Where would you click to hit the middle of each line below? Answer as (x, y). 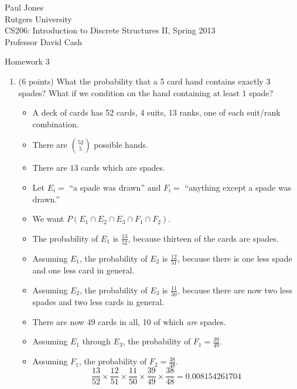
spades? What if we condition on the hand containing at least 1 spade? (146, 92)
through (96, 341)
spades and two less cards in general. (98, 302)
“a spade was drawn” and (115, 187)
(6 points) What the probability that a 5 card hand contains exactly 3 (144, 81)
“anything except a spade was (238, 187)
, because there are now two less (235, 290)
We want (48, 219)
